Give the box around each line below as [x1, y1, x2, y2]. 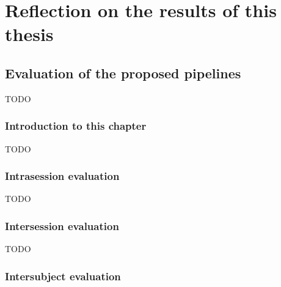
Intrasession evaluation [5, 168, 120, 184]
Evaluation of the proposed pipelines [5, 63, 241, 82]
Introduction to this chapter [5, 118, 147, 133]
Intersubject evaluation [5, 268, 121, 283]
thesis [5, 21, 54, 47]
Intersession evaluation [5, 218, 119, 233]
